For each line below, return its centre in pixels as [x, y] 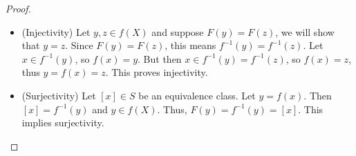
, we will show [305, 31]
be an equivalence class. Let [197, 95]
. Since [79, 45]
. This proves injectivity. [157, 72]
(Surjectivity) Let [59, 95]
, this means [190, 45]
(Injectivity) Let [56, 31]
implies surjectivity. [63, 123]
